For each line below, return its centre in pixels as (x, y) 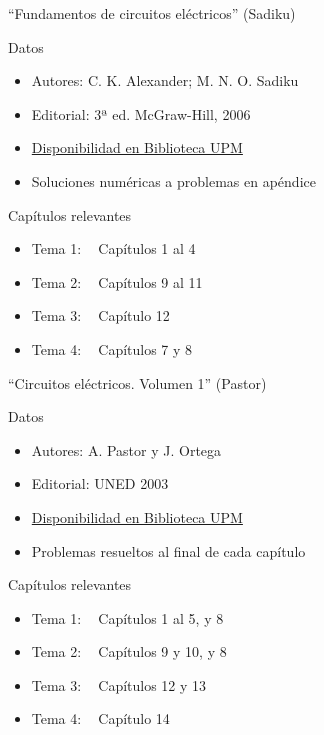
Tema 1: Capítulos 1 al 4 (113, 248)
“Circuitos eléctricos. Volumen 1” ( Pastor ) (137, 382)
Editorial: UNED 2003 (100, 483)
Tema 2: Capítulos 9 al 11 (117, 281)
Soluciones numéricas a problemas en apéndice (173, 180)
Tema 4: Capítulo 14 (100, 718)
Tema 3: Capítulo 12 (100, 315)
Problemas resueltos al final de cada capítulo (168, 550)
